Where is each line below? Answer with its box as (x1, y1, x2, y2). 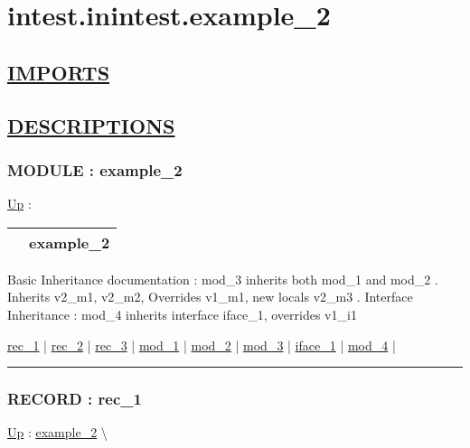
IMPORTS (7, 58, 110, 86)
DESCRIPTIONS (7, 111, 175, 139)
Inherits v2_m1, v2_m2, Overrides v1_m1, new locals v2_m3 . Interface (7, 287, 413, 306)
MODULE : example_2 (7, 158, 183, 181)
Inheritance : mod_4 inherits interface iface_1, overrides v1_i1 (7, 304, 357, 323)
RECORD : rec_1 (7, 387, 142, 410)
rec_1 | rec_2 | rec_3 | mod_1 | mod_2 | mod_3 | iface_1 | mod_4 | (7, 335, 396, 354)
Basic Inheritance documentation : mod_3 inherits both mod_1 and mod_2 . (7, 269, 438, 288)
